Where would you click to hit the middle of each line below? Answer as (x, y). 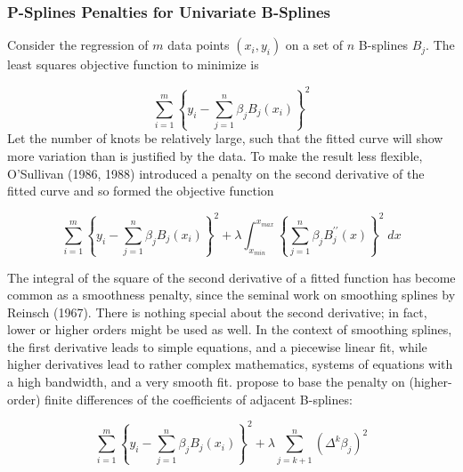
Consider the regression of (78, 45)
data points (199, 45)
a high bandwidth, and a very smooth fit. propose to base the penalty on (206, 382)
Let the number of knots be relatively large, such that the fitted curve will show (225, 138)
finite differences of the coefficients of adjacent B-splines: (199, 399)
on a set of (314, 45)
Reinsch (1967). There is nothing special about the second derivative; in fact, (217, 312)
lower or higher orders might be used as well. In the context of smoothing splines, (230, 329)
